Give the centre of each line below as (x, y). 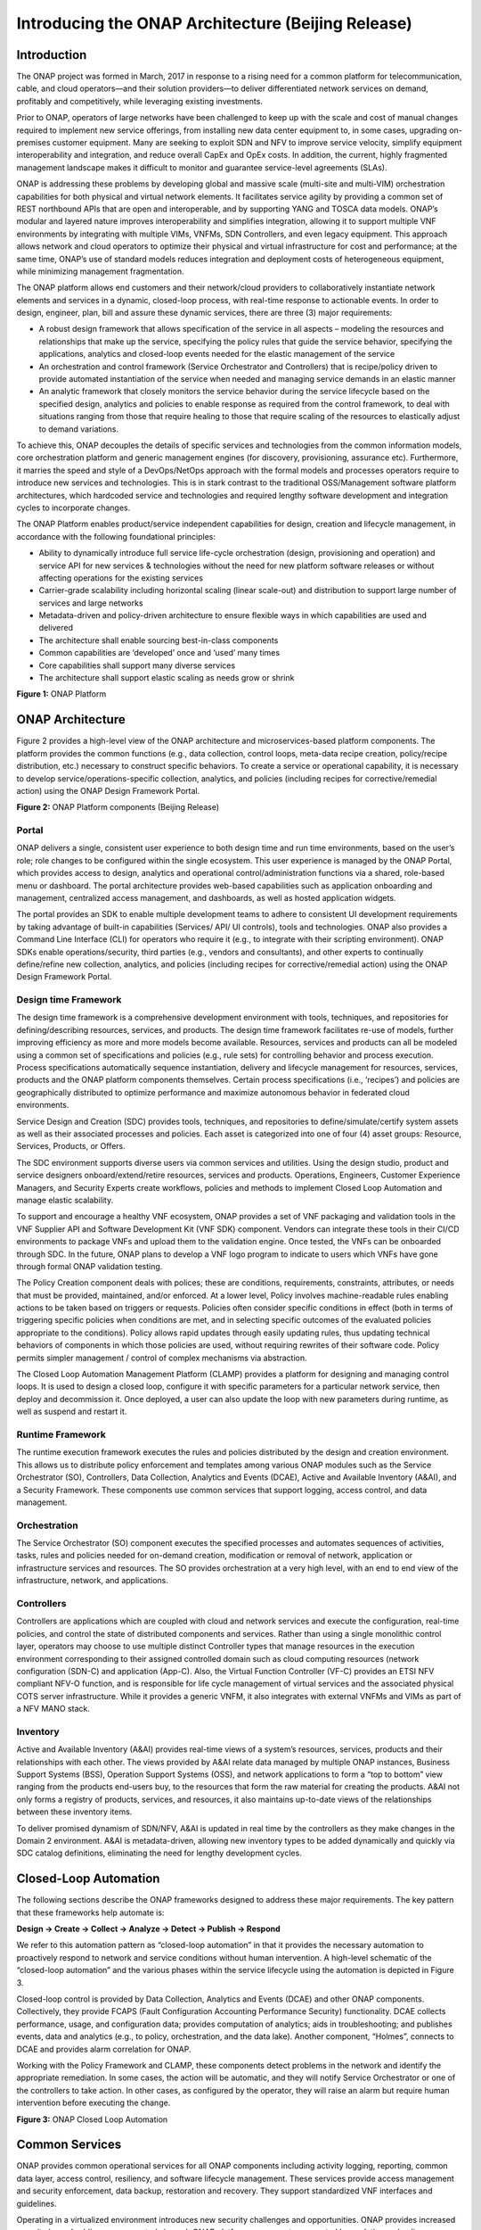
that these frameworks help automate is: (90, 1912)
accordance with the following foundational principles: (116, 536)
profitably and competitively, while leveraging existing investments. (139, 101)
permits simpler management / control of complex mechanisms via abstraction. (162, 1358)
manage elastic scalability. (65, 1200)
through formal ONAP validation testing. (90, 1266)
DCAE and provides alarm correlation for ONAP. (104, 2049)
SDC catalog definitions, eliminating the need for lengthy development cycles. (159, 1853)
